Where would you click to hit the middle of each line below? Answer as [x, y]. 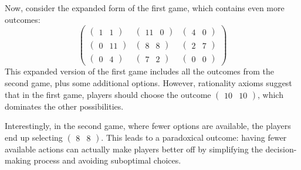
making [18, 160]
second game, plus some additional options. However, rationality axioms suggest [148, 82]
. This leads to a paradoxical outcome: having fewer [194, 137]
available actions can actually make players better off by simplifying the [134, 149]
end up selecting [34, 137]
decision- [281, 149]
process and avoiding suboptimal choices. [107, 160]
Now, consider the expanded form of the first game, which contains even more [145, 8]
